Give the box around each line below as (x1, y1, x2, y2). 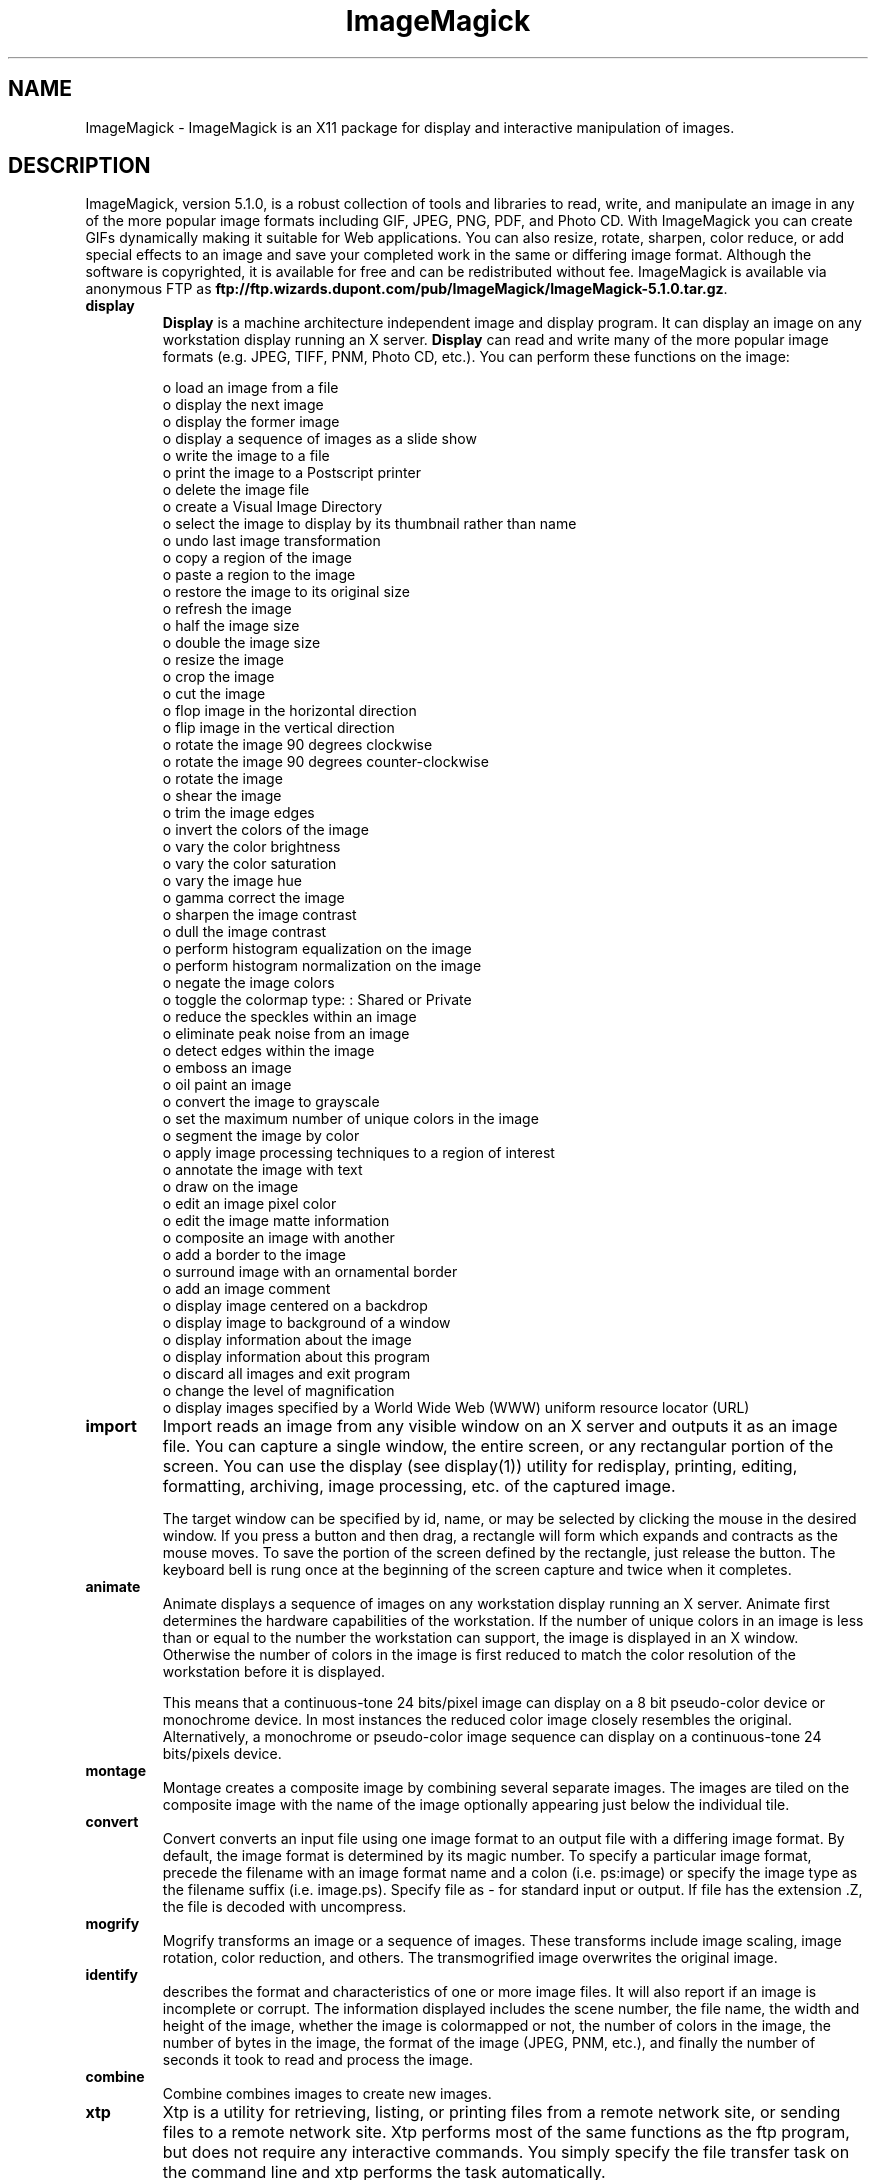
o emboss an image (162, 1059, 292, 1077)
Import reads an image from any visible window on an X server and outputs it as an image (162, 1416, 838, 1437)
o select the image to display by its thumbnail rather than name (162, 515, 577, 533)
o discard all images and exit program (162, 1365, 411, 1383)
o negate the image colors (162, 974, 335, 992)
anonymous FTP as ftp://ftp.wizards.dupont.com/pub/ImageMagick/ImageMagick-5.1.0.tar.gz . (85, 280, 728, 298)
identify (85, 1966, 138, 1984)
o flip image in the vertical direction (162, 719, 395, 737)
